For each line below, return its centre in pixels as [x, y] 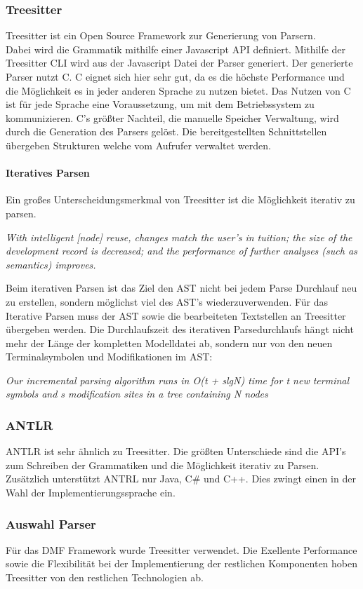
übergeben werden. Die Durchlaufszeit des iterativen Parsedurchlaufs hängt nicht [180, 329]
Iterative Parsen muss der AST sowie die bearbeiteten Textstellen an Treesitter [176, 315]
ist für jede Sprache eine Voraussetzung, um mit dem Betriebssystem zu [160, 104]
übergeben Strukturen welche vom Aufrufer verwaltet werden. [138, 145]
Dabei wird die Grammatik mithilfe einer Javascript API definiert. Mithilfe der [176, 49]
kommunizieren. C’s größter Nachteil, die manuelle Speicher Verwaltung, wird [172, 117]
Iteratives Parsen [48, 173]
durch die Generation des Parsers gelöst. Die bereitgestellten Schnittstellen [166, 131]
